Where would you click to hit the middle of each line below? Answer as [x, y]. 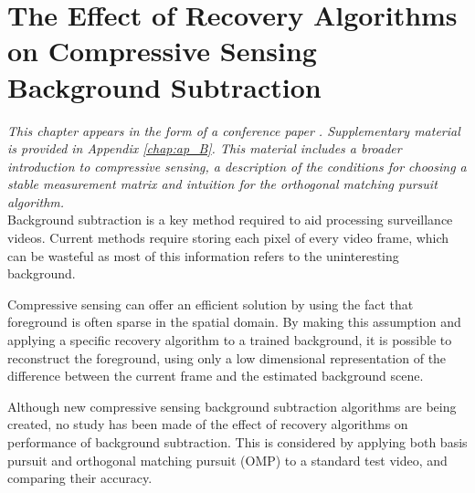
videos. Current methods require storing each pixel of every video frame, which [228, 238]
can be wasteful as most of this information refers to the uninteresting [203, 255]
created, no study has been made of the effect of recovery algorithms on [208, 424]
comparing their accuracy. [80, 478]
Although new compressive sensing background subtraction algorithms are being [232, 406]
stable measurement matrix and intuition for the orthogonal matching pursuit [222, 184]
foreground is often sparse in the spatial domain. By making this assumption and [234, 322]
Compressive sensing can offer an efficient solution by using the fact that [211, 304]
